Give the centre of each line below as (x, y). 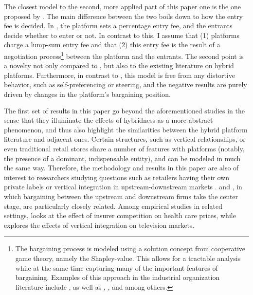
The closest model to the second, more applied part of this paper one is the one (122, 6)
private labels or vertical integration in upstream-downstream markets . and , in (123, 187)
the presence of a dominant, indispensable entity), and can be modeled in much (122, 158)
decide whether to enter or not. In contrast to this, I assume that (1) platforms (122, 35)
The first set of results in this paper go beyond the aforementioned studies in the (124, 110)
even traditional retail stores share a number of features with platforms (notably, (124, 148)
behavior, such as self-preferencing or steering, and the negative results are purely (126, 84)
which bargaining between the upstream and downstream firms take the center (121, 196)
